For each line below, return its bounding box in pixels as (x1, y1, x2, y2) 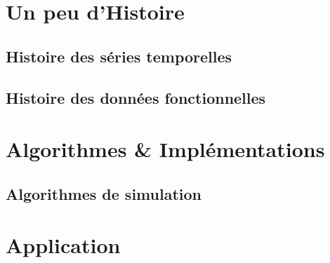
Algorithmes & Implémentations (6, 135, 325, 163)
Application (6, 231, 121, 259)
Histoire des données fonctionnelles (6, 86, 266, 108)
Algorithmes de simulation (6, 182, 202, 204)
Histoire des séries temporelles (6, 45, 232, 67)
